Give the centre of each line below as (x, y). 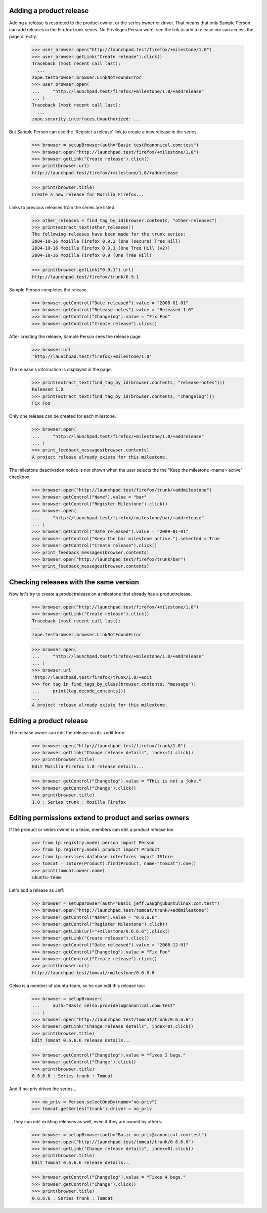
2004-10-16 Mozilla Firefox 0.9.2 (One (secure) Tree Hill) (106, 241)
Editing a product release (49, 721)
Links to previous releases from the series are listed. (62, 207)
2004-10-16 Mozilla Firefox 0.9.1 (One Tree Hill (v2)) (101, 248)
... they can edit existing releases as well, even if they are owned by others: (86, 1122)
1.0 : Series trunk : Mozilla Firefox (79, 802)
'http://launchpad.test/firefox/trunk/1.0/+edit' (93, 677)
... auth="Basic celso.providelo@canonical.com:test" (104, 1006)
